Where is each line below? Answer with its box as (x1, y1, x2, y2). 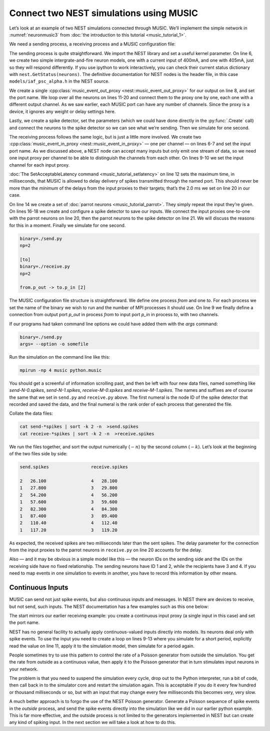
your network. (9, 666, 38, 672)
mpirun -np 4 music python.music (19, 367, 102, 373)
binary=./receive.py (19, 264, 70, 270)
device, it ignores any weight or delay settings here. (9, 108, 116, 115)
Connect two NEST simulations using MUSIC (9, 8, 198, 19)
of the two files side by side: (9, 451, 67, 457)
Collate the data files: (9, 410, 53, 416)
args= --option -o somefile (19, 341, 88, 347)
